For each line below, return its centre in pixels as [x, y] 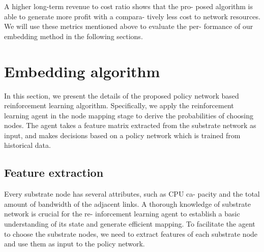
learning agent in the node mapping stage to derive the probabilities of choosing [129, 115]
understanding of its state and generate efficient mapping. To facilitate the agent [130, 224]
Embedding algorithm [82, 71]
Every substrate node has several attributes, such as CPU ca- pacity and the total [132, 194]
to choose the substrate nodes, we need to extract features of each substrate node [131, 233]
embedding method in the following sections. [74, 36]
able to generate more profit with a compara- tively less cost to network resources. [132, 16]
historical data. [27, 145]
